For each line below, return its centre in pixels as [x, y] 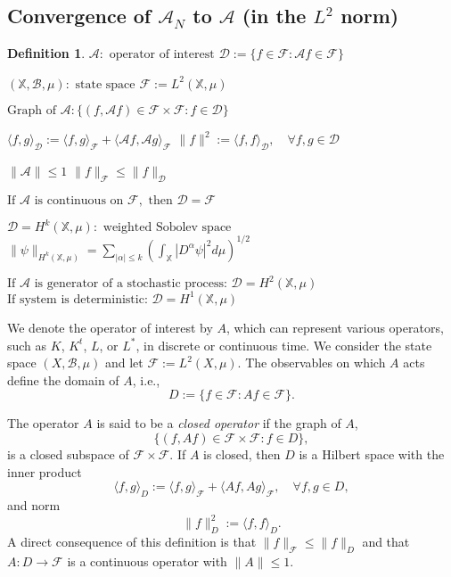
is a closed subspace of [68, 453]
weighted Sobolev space [167, 228]
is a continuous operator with [147, 561]
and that [386, 541]
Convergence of [79, 16]
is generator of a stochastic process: [131, 284]
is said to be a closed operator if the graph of [219, 423]
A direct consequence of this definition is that [132, 541]
